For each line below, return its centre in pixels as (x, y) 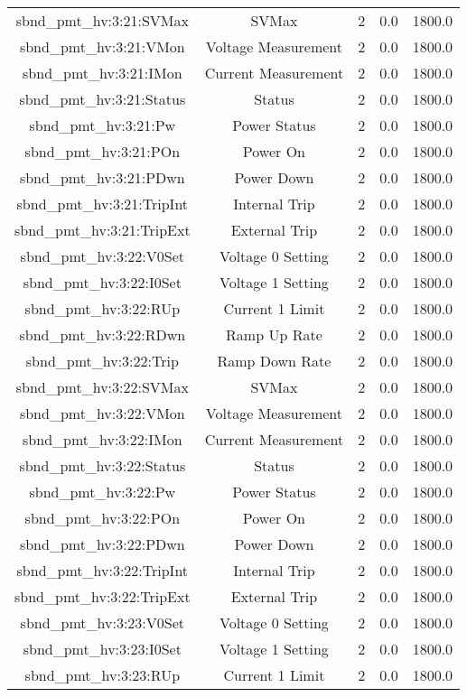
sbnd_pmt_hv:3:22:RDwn (103, 335)
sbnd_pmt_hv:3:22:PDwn (102, 544)
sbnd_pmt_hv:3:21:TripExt (103, 230)
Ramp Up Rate (274, 335)
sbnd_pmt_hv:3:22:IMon (103, 439)
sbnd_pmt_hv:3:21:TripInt (103, 204)
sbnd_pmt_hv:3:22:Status (103, 465)
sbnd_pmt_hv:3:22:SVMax (102, 387)
